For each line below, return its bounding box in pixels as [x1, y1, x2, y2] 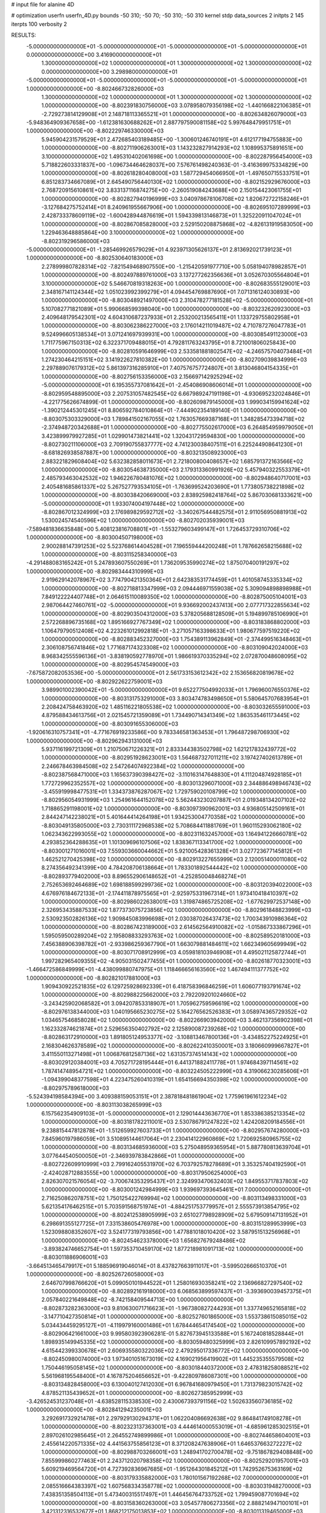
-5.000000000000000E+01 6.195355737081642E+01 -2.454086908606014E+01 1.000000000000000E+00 [41, 381, 312, 389]
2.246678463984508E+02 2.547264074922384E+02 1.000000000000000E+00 [41, 763, 245, 770]
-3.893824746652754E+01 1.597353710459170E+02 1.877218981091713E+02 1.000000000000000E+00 [41, 1246, 303, 1253]
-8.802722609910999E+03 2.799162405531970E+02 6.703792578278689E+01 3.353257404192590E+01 [41, 1161, 306, 1168]
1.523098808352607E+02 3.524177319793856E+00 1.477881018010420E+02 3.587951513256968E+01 [41, 1229, 300, 1236]
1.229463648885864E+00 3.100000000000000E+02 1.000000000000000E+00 [41, 229, 245, 236]
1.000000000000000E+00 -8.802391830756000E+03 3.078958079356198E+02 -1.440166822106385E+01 [41, 102, 311, 109]
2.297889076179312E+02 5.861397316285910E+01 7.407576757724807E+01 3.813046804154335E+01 [41, 364, 298, 372]
